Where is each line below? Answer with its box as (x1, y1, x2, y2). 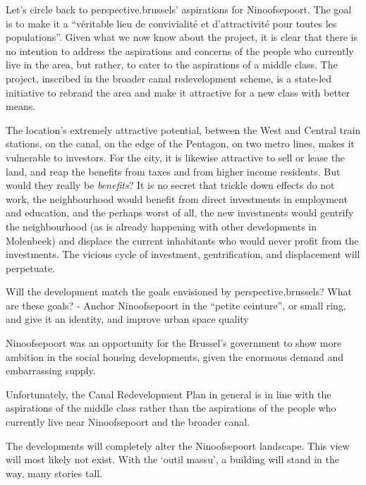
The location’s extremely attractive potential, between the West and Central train (6, 122, 361, 137)
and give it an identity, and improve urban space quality (6, 312, 249, 326)
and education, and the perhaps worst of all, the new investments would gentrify (6, 205, 354, 220)
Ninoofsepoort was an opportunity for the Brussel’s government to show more (6, 336, 342, 350)
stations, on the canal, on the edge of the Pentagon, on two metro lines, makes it (6, 136, 355, 151)
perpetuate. (6, 260, 56, 275)
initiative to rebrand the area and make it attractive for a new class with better (6, 85, 350, 99)
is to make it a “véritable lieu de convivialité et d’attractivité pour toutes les (6, 16, 337, 30)
